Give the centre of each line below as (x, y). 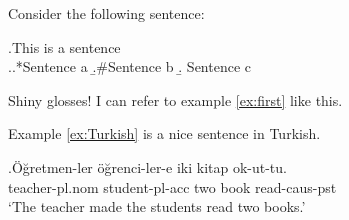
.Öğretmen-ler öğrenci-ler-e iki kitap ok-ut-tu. (147, 166)
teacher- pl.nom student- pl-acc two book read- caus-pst (172, 186)
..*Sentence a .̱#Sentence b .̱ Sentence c (130, 66)
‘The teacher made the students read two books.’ (157, 206)
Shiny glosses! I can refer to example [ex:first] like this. (175, 99)
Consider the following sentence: (106, 13)
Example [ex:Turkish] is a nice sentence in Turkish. (164, 133)
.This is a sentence (64, 46)
